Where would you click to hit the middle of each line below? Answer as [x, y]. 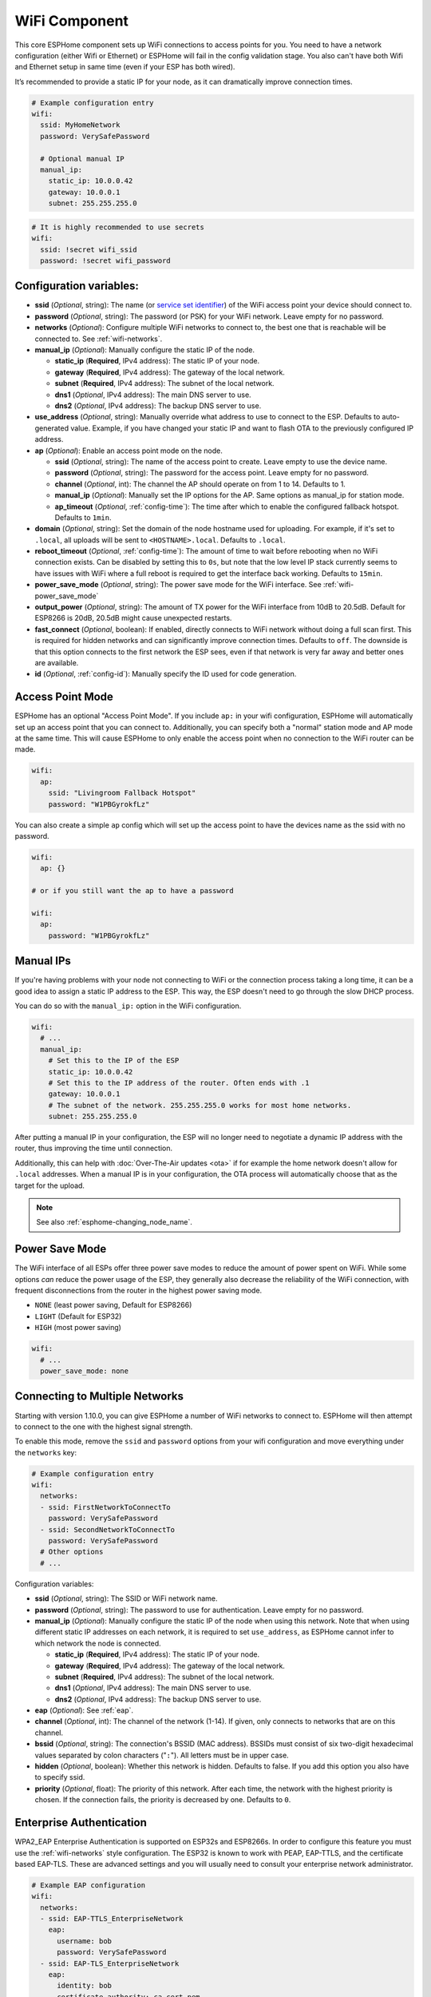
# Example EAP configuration [89, 1885]
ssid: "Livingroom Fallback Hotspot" [122, 793]
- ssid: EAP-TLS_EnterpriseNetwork [110, 1963]
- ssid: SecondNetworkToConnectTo [108, 1529]
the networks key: [46, 1452]
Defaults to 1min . [83, 517]
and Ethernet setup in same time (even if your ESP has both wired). [125, 67]
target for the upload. [50, 1185]
